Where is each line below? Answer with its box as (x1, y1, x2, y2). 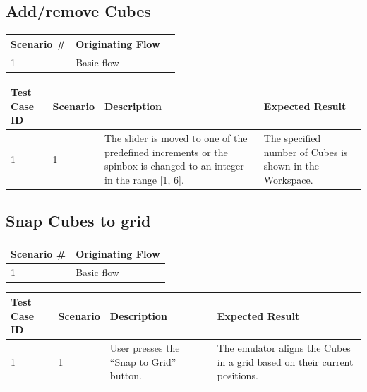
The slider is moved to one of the (104, 131, 248, 145)
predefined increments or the (104, 144, 228, 159)
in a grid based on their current (217, 354, 354, 369)
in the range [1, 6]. (104, 172, 184, 186)
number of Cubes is (263, 144, 348, 159)
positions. (217, 368, 258, 383)
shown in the (263, 158, 320, 173)
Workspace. (263, 172, 313, 186)
